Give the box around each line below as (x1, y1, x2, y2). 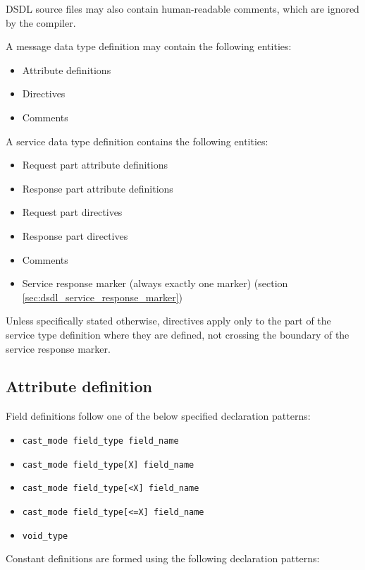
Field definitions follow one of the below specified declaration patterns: (6, 408, 311, 423)
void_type (22, 530, 68, 541)
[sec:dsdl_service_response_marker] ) (22, 289, 183, 304)
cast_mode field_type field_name (22, 435, 179, 446)
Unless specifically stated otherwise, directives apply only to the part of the (6, 313, 331, 328)
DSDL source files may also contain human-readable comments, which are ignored (6, 1, 359, 16)
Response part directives (22, 228, 128, 243)
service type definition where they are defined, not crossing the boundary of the (6, 327, 349, 341)
